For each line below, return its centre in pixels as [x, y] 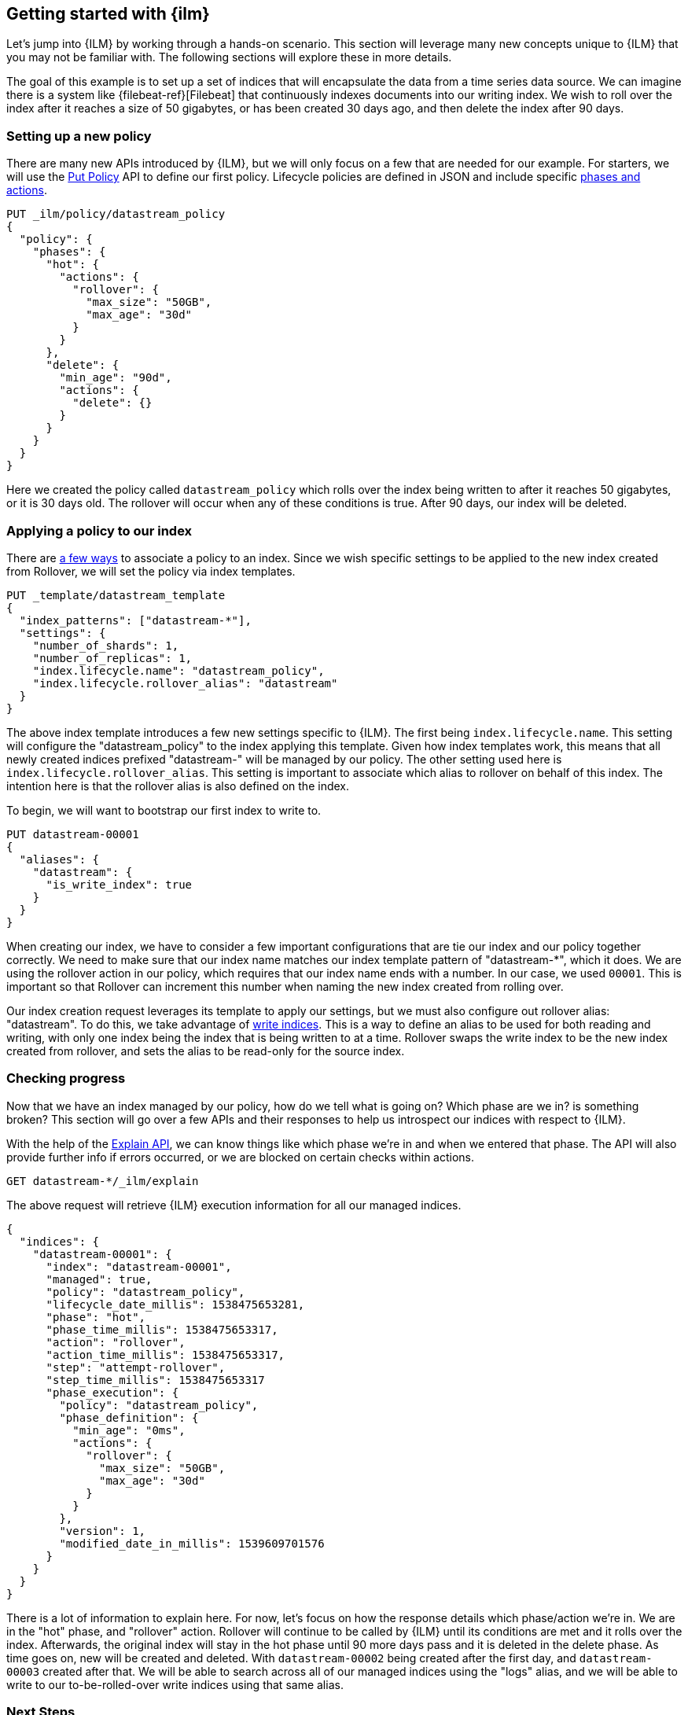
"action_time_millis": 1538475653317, [166, 1354]
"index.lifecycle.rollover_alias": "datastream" [185, 683]
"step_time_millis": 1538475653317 [155, 1380]
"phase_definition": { [129, 1417]
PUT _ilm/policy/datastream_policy [116, 214]
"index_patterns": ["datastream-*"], [135, 620]
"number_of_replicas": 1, [112, 658]
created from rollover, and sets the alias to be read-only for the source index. [206, 1051]
